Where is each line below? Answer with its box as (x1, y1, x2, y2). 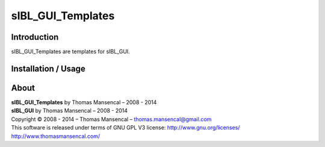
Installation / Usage (11, 63, 85, 73)
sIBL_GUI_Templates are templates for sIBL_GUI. (11, 48, 131, 55)
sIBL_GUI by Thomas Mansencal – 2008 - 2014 (11, 107, 128, 114)
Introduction (11, 32, 59, 42)
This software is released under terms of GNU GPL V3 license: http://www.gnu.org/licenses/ (11, 124, 240, 131)
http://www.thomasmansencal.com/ (11, 133, 101, 140)
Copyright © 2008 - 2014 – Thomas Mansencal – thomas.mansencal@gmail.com (11, 115, 212, 123)
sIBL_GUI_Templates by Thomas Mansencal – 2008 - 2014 (11, 98, 157, 105)
